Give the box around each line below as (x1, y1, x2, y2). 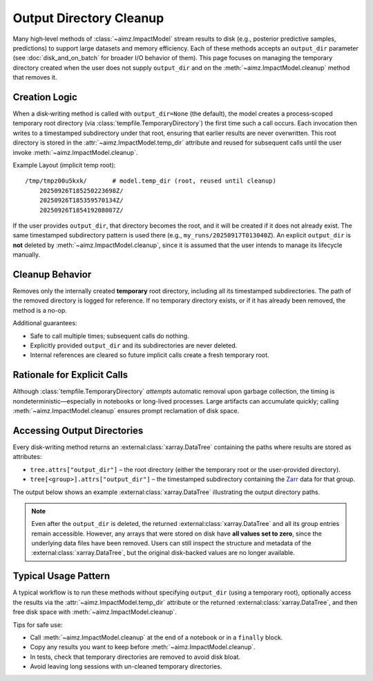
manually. (12, 251, 41, 259)
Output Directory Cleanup (12, 10, 164, 26)
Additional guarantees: (12, 319, 77, 327)
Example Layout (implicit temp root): (12, 161, 116, 169)
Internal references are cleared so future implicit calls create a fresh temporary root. (30, 351, 269, 359)
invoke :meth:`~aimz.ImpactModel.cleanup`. (12, 148, 138, 156)
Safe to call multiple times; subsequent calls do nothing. (30, 332, 189, 340)
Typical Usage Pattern (12, 570, 111, 582)
